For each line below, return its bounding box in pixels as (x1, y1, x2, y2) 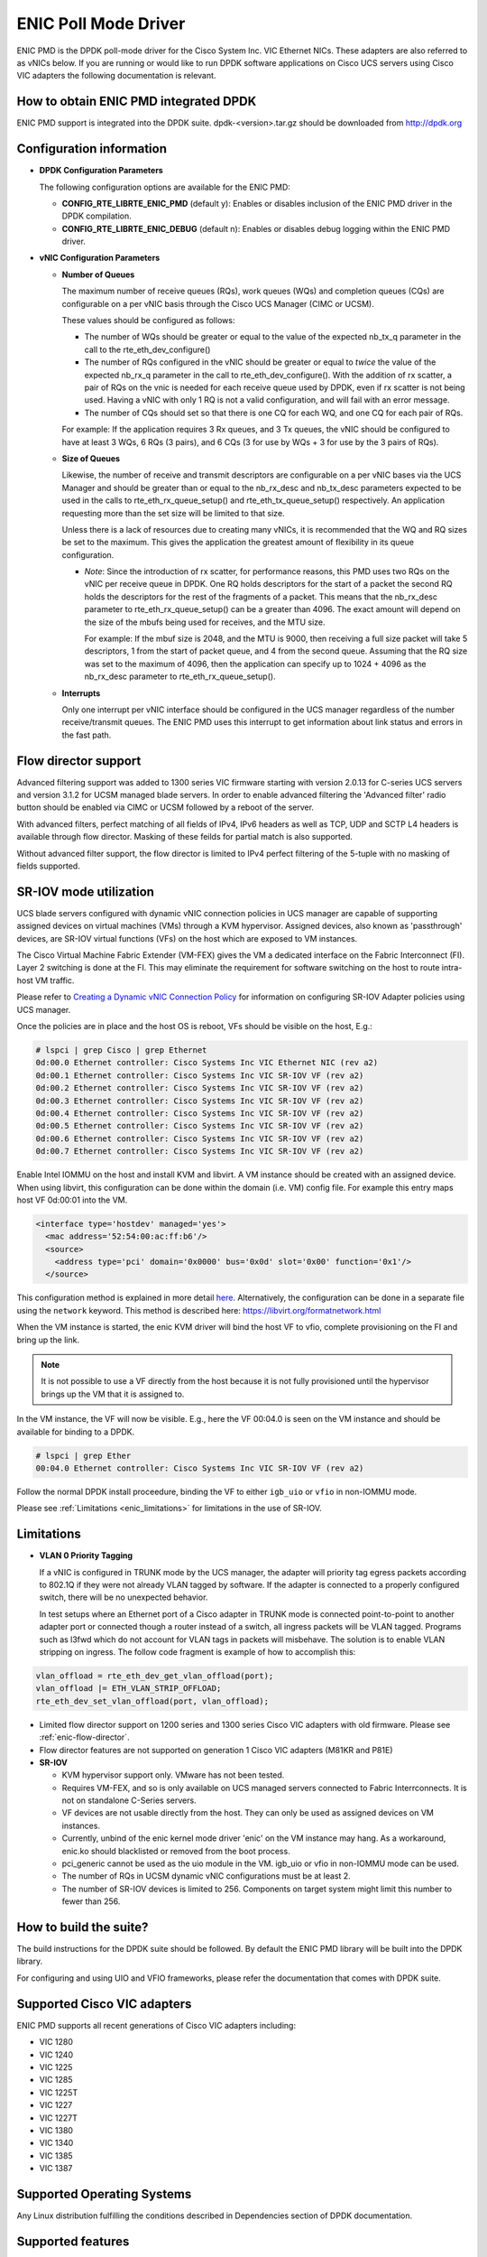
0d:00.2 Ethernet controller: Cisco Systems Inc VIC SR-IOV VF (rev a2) (35, 1083, 364, 1093)
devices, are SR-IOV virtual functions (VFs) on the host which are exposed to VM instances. (16, 933, 358, 943)
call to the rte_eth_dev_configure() (84, 344, 211, 355)
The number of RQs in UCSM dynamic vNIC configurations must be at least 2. (61, 1871, 351, 1881)
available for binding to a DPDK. (16, 1426, 135, 1437)
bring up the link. (16, 1334, 80, 1345)
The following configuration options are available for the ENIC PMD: (39, 181, 290, 192)
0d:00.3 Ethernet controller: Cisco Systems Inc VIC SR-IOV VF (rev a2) (35, 1095, 364, 1106)
